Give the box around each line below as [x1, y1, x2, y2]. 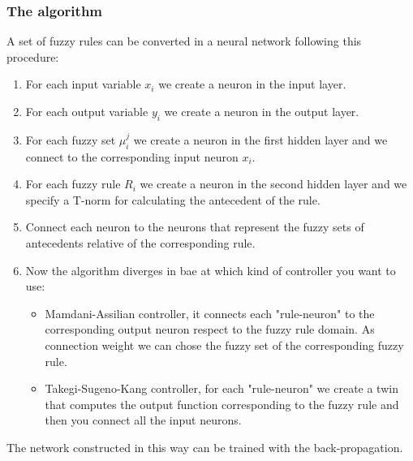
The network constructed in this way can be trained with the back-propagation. [6, 438, 403, 455]
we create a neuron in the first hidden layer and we [133, 131, 388, 148]
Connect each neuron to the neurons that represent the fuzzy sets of [25, 218, 364, 235]
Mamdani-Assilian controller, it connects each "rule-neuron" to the [45, 304, 375, 321]
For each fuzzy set [25, 131, 116, 148]
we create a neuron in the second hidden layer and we [140, 175, 407, 192]
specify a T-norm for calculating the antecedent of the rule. [25, 191, 321, 208]
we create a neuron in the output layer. [164, 103, 359, 119]
